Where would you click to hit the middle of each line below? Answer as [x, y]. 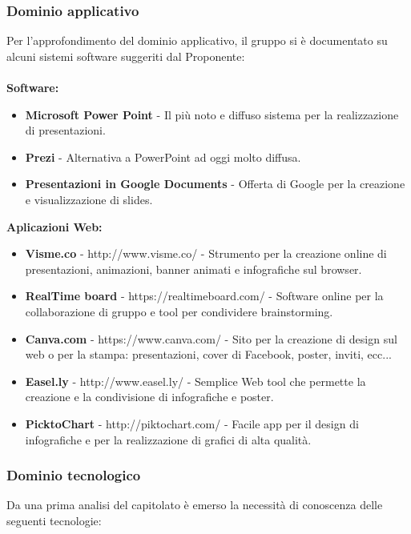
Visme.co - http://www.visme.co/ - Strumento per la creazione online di [206, 253]
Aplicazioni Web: [54, 226]
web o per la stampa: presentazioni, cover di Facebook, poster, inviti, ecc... [208, 354]
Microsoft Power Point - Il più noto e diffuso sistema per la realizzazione [212, 114]
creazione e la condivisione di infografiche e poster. [149, 397]
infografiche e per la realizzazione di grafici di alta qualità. [168, 439]
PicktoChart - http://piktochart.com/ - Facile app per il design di [192, 423]
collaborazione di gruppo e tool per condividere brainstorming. [179, 311]
